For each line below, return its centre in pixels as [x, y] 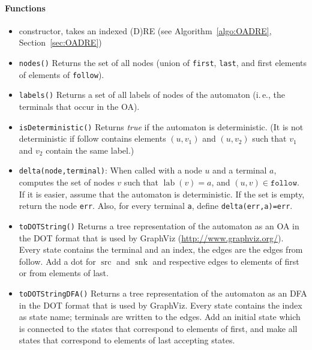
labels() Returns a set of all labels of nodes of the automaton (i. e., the [152, 95]
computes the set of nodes [67, 182]
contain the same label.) [90, 150]
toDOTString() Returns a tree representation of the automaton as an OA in [159, 225]
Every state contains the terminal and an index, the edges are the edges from [161, 249]
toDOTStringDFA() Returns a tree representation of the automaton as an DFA [163, 293]
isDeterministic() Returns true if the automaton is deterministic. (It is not [161, 126]
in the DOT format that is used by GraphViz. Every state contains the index [160, 305]
